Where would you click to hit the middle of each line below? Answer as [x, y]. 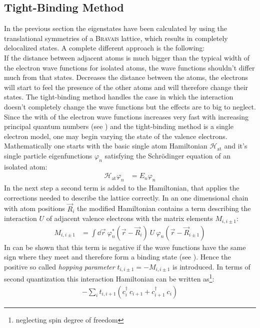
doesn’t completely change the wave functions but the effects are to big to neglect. [130, 106]
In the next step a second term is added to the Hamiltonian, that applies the [122, 188]
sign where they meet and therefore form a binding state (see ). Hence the [117, 257]
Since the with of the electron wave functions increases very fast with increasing [126, 116]
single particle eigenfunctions [48, 155]
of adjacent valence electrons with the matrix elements [129, 218]
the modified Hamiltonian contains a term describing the [164, 208]
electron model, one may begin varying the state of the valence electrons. [116, 136]
